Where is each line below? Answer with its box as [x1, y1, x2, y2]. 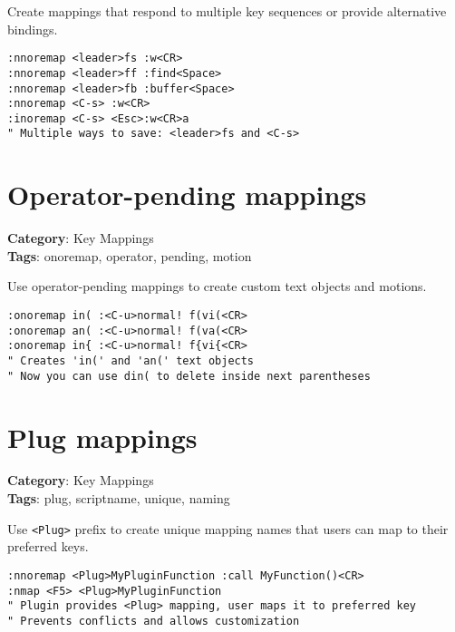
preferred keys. [7, 537, 89, 556]
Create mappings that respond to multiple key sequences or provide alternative [7, 2, 447, 20]
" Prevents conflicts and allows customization [7, 614, 300, 627]
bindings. [7, 19, 58, 38]
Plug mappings [7, 418, 198, 455]
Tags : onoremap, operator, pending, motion [7, 246, 252, 265]
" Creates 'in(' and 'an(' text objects [7, 355, 255, 367]
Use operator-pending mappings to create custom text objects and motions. [7, 277, 427, 296]
